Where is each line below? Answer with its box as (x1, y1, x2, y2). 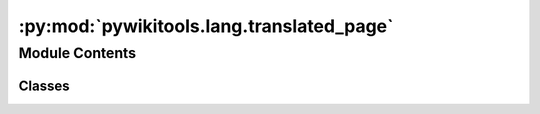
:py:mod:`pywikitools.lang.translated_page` (18, 15, 394, 37)
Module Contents (18, 44, 137, 62)
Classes (18, 77, 70, 94)
